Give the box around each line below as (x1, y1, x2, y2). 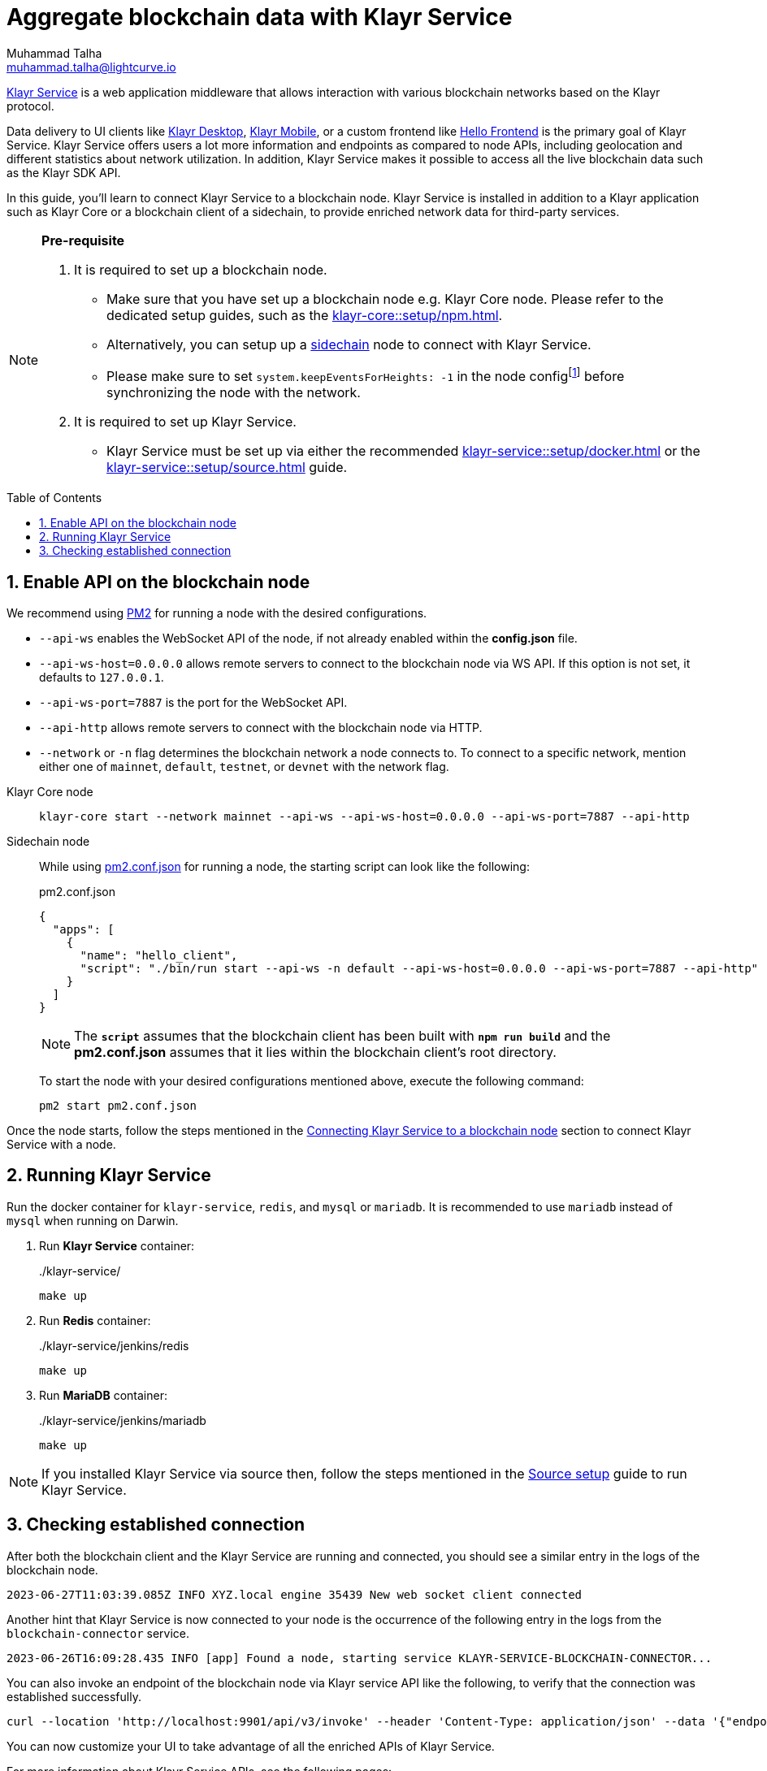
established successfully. (6, 1689, 141, 1704)
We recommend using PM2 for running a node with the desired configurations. (6, 605, 427, 620)
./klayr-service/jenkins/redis (39, 1338, 189, 1353)
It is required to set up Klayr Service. (74, 414, 297, 431)
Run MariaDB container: (39, 1388, 167, 1402)
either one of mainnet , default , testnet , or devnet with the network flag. (39, 759, 449, 773)
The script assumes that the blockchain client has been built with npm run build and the (74, 1027, 611, 1044)
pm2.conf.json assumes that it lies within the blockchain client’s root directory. (74, 1043, 557, 1060)
